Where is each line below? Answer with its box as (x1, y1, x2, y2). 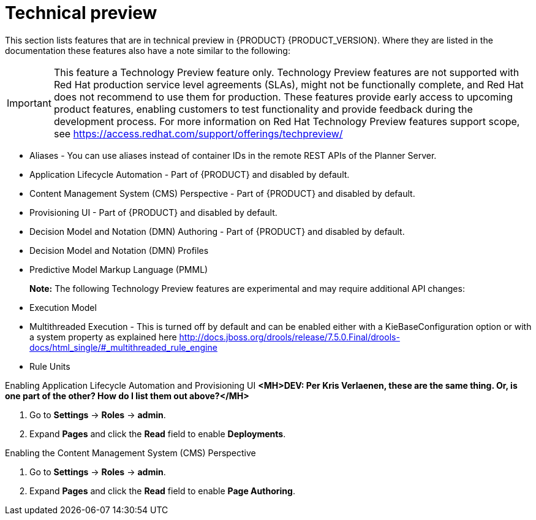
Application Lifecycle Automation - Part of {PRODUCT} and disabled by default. (29, 169, 350, 180)
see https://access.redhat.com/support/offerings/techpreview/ (53, 127, 343, 140)
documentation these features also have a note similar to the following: (5, 45, 290, 56)
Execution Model (29, 302, 97, 313)
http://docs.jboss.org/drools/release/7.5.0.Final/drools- (179, 331, 400, 342)
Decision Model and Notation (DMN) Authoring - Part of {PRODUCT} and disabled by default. (29, 226, 405, 237)
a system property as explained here (29, 331, 177, 342)
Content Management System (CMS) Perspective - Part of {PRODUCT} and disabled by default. (29, 188, 415, 199)
